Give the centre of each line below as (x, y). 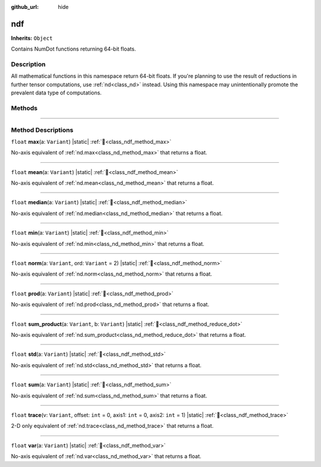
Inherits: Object (32, 38)
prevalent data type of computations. (56, 93)
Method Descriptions (42, 130)
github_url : (25, 7)
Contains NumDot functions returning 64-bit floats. (73, 49)
